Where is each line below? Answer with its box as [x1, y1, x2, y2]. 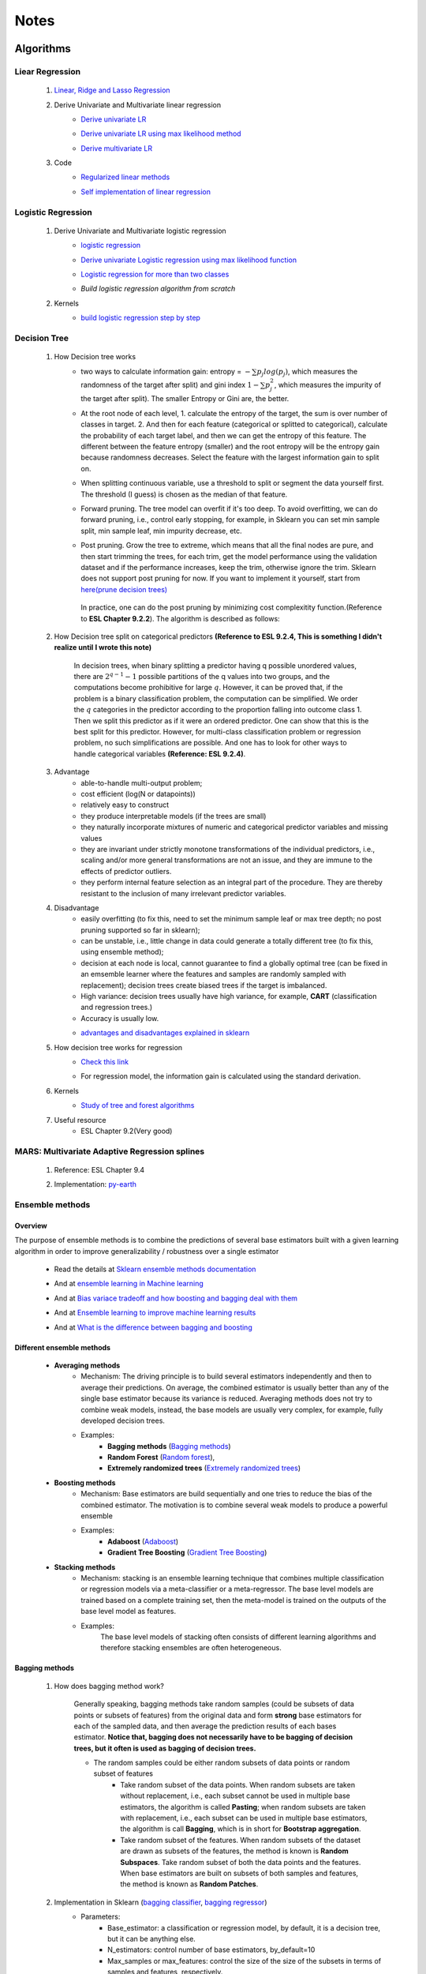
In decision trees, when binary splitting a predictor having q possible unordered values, [73, 660, 357, 670]
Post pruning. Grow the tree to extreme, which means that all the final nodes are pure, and [80, 541, 374, 550]
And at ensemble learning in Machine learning [54, 1279, 204, 1289]
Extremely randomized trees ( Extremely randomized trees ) [107, 1463, 301, 1473]
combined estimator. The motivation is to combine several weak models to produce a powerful [80, 1500, 388, 1510]
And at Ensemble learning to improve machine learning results [54, 1308, 256, 1318]
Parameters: [80, 1912, 121, 1922]
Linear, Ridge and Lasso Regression [54, 85, 170, 95]
